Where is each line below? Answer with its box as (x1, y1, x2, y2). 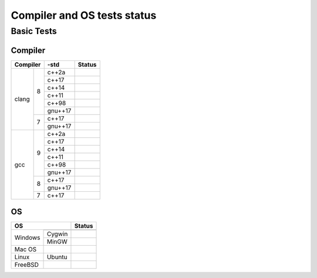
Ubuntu (46, 253, 68, 261)
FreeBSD (14, 261, 39, 269)
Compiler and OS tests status (11, 9, 157, 22)
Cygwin (46, 230, 68, 238)
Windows (14, 233, 41, 242)
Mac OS (14, 245, 37, 253)
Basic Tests (11, 26, 57, 36)
